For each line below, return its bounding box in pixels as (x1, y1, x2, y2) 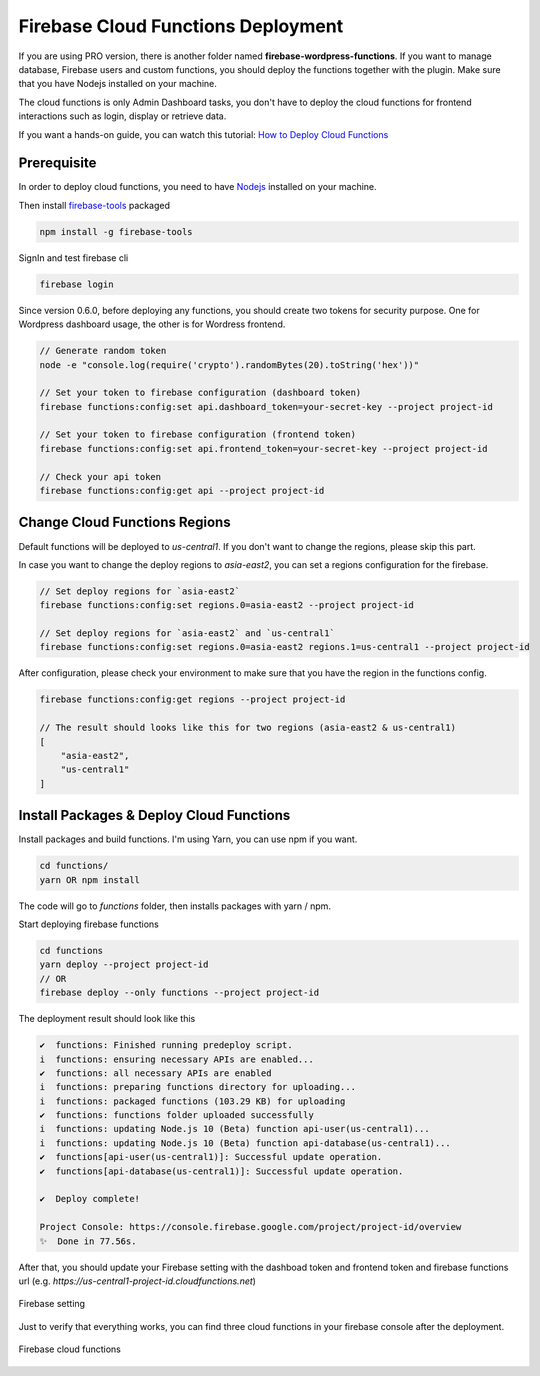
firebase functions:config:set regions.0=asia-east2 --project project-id (39, 600, 415, 611)
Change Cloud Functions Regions (18, 514, 231, 531)
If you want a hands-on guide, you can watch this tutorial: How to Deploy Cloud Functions (18, 128, 389, 140)
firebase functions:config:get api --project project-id (39, 485, 325, 497)
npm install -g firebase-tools (39, 226, 194, 237)
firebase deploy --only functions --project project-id (39, 987, 320, 999)
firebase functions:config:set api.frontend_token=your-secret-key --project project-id (39, 443, 489, 454)
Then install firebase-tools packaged (18, 199, 170, 211)
